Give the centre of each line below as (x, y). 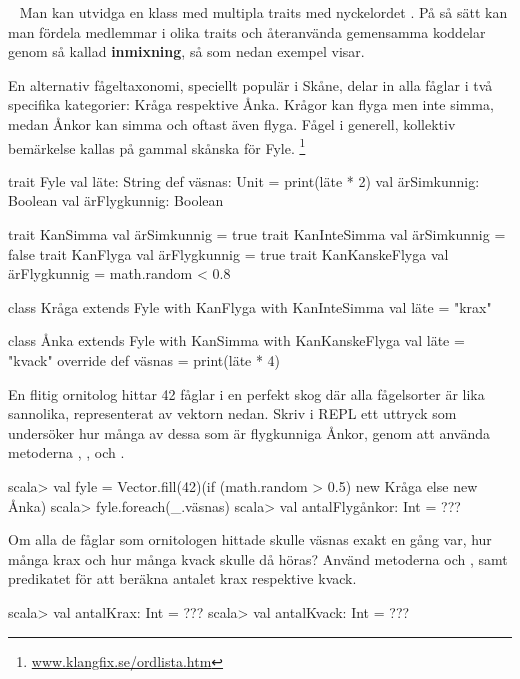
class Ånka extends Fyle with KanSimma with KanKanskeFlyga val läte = (236, 340)
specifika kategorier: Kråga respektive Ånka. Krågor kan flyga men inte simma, (251, 104)
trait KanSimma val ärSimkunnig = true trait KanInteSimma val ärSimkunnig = (257, 234)
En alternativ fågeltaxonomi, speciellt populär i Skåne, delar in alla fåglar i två (250, 84)
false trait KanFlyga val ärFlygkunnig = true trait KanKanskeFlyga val (228, 253)
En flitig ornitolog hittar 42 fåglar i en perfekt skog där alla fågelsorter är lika (246, 393)
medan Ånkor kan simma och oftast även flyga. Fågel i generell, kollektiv (232, 123)
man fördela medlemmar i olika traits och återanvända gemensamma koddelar (247, 31)
